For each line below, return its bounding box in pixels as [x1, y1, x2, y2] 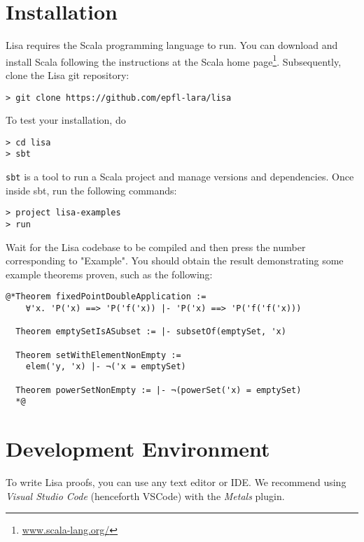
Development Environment [6, 434, 270, 463]
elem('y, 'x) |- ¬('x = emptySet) [25, 362, 186, 372]
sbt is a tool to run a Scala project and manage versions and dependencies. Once [6, 169, 354, 184]
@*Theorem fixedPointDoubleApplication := [6, 292, 206, 302]
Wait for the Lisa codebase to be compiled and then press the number [6, 239, 306, 254]
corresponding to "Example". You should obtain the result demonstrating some [6, 253, 344, 268]
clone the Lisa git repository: [6, 67, 129, 82]
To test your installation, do [6, 113, 126, 127]
